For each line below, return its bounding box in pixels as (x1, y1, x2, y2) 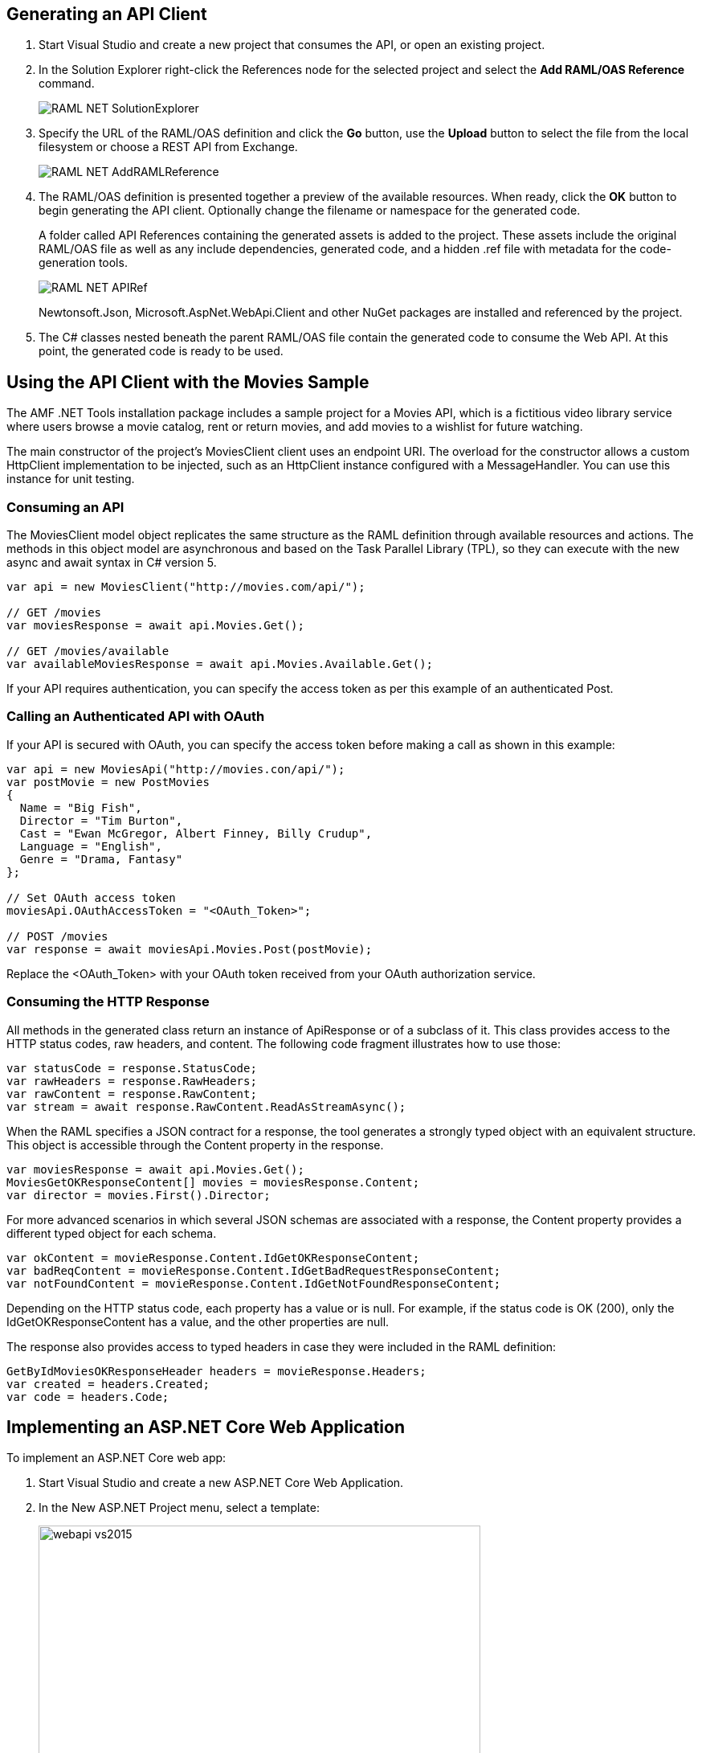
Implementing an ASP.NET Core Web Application (6, 1416, 405, 1437)
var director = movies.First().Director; (6, 1188, 271, 1202)
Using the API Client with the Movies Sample (6, 371, 369, 392)
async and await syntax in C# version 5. (6, 555, 217, 570)
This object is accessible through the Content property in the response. (6, 1137, 384, 1152)
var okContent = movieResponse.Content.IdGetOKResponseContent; (6, 1251, 420, 1264)
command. (39, 76, 95, 91)
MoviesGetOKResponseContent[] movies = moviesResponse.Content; (6, 1175, 420, 1189)
